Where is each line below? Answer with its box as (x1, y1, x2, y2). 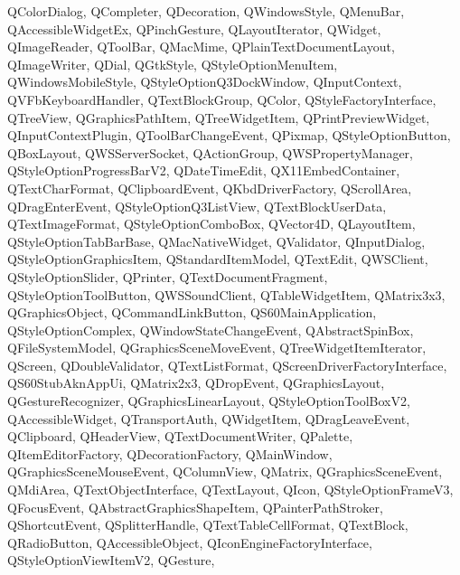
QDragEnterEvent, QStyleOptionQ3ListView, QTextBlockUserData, (7, 196, 387, 215)
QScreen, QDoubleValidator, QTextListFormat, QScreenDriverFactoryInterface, (7, 355, 447, 374)
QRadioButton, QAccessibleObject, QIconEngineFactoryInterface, (7, 533, 372, 551)
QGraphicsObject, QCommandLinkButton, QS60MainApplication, (7, 303, 377, 322)
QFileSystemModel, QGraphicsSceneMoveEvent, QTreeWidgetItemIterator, (7, 338, 427, 357)
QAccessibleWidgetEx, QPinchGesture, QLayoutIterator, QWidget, (7, 19, 381, 38)
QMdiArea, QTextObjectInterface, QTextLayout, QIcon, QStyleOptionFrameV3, (7, 480, 454, 499)
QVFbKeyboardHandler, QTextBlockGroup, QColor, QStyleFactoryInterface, (7, 90, 437, 108)
